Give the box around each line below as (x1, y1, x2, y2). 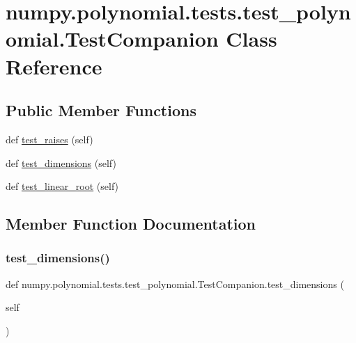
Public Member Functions (6, 99, 196, 121)
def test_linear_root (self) (6, 179, 119, 193)
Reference (6, 51, 102, 80)
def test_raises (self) (6, 131, 93, 146)
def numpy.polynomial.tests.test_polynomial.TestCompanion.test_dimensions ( (6, 276, 344, 291)
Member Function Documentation (6, 213, 256, 234)
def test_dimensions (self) (6, 155, 116, 170)
